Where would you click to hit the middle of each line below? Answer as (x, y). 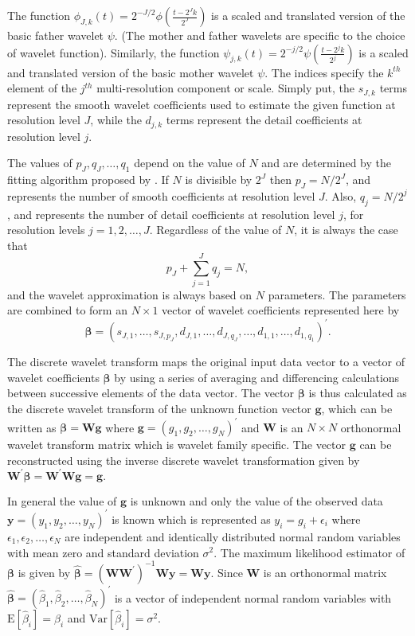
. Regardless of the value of (215, 230)
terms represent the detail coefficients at (264, 120)
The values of (40, 163)
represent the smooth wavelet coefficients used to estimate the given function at (202, 104)
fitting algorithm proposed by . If (88, 179)
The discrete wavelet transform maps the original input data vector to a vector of (206, 362)
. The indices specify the (324, 72)
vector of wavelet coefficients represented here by (281, 310)
